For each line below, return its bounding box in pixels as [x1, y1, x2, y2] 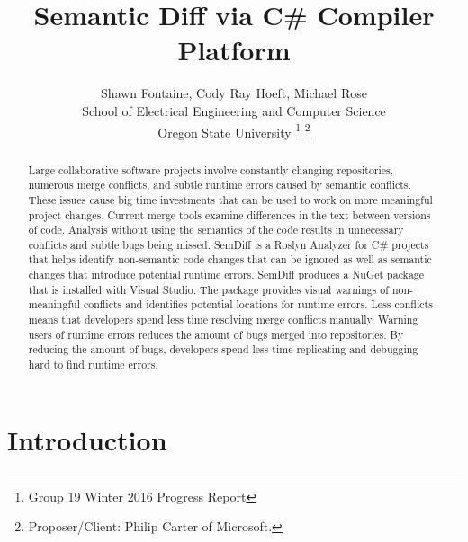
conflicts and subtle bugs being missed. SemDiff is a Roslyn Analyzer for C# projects [28, 236, 429, 252]
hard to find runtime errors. [28, 357, 158, 372]
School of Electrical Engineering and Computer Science [82, 101, 386, 120]
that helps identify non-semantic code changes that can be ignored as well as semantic [28, 252, 432, 267]
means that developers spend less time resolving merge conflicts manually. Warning [28, 312, 418, 327]
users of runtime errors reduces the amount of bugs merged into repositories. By [28, 326, 404, 342]
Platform [177, 31, 291, 68]
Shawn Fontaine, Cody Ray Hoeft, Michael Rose [101, 84, 367, 102]
